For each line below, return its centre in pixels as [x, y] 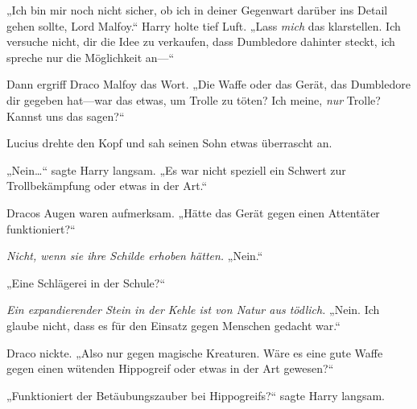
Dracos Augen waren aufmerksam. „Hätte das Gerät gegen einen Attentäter [193, 212]
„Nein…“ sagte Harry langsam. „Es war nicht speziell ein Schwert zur [176, 169]
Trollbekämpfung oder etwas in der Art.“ [107, 186]
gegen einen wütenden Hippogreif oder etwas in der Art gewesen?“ [170, 368]
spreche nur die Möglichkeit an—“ [91, 57]
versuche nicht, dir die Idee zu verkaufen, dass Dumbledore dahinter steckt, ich [201, 41]
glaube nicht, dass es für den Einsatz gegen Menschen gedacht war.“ [173, 325]
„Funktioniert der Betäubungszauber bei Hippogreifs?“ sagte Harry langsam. [196, 395]
